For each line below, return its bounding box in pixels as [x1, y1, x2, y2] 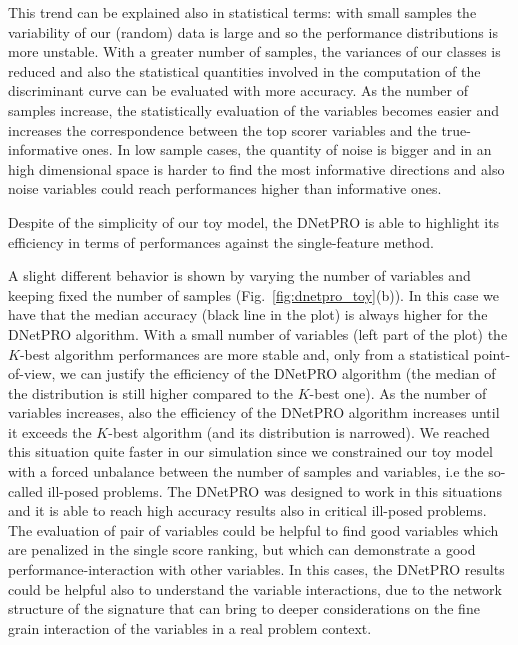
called [8, 480, 43, 501]
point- [473, 343, 511, 364]
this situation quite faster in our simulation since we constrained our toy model [8, 441, 493, 462]
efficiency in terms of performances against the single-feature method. [8, 231, 434, 252]
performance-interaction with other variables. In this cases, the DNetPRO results [8, 559, 505, 580]
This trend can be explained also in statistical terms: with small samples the [8, 2, 477, 22]
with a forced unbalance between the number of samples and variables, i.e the [8, 461, 484, 482]
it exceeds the [8, 421, 92, 442]
